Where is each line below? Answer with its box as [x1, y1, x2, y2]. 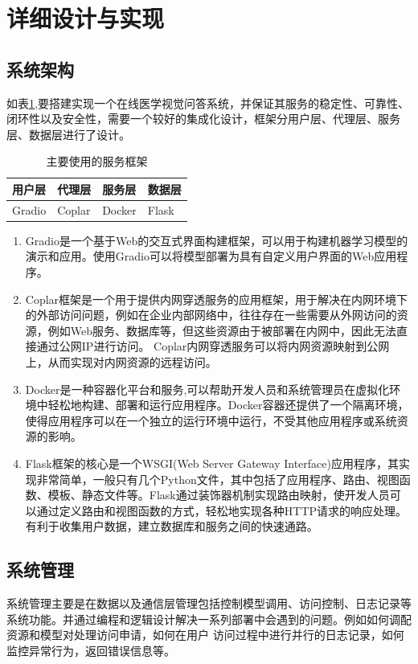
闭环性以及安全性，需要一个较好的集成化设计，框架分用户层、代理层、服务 [6, 110, 400, 127]
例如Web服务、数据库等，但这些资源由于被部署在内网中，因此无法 [47, 322, 397, 338]
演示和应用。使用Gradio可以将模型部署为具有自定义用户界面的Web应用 [25, 248, 397, 264]
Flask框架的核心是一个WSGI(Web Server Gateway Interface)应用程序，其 [25, 455, 399, 472]
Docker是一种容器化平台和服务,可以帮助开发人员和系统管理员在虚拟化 [25, 380, 390, 397]
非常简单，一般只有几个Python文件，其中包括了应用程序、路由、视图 [36, 470, 400, 487]
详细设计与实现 [6, 2, 165, 35]
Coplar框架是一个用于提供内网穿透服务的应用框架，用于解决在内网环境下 [25, 290, 408, 307]
